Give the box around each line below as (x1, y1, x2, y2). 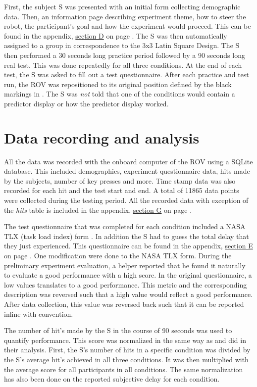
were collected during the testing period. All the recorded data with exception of (4, 195, 249, 205)
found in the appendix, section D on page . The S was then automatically (4, 30, 227, 41)
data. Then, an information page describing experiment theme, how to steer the (4, 11, 246, 21)
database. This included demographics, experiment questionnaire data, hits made (4, 166, 250, 176)
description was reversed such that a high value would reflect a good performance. (4, 289, 253, 299)
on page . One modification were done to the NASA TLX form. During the (4, 250, 232, 260)
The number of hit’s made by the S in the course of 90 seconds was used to (4, 325, 232, 336)
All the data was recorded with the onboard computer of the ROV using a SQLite (4, 156, 253, 166)
